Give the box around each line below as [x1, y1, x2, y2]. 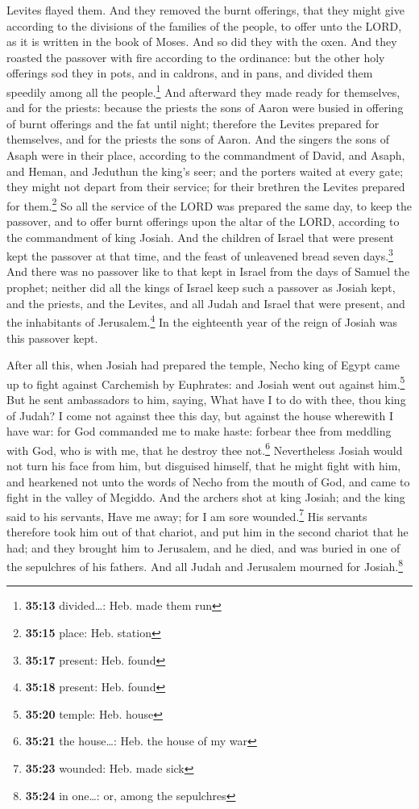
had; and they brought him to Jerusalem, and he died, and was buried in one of [6, 539, 400, 556]
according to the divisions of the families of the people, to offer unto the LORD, [6, 17, 402, 34]
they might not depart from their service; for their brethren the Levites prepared [6, 178, 405, 195]
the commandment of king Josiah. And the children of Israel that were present [6, 228, 394, 245]
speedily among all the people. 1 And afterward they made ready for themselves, [6, 81, 400, 100]
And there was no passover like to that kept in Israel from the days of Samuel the [6, 263, 410, 280]
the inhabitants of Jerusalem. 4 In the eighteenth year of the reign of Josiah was [6, 311, 397, 330]
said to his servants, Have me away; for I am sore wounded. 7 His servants [6, 505, 367, 524]
